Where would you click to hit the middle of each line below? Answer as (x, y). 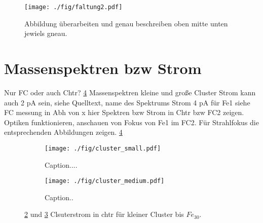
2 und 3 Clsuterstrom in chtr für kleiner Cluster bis (104, 214)
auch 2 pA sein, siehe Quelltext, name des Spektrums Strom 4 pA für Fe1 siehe (127, 102)
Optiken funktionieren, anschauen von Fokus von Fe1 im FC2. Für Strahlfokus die (131, 122)
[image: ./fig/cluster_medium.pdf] (105, 181)
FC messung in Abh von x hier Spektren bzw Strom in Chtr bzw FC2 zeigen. (124, 112)
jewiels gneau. (46, 33)
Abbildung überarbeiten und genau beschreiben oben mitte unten (126, 23)
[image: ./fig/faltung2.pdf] (73, 7)
